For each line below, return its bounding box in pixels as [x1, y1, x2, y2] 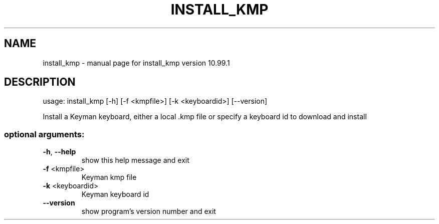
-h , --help [43, 147, 76, 156]
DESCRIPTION [4, 76, 76, 89]
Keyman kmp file [81, 173, 137, 182]
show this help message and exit [81, 156, 189, 165]
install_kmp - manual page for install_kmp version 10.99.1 [43, 58, 230, 67]
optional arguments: [4, 129, 85, 139]
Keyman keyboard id [81, 190, 149, 199]
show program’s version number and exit [81, 207, 216, 216]
